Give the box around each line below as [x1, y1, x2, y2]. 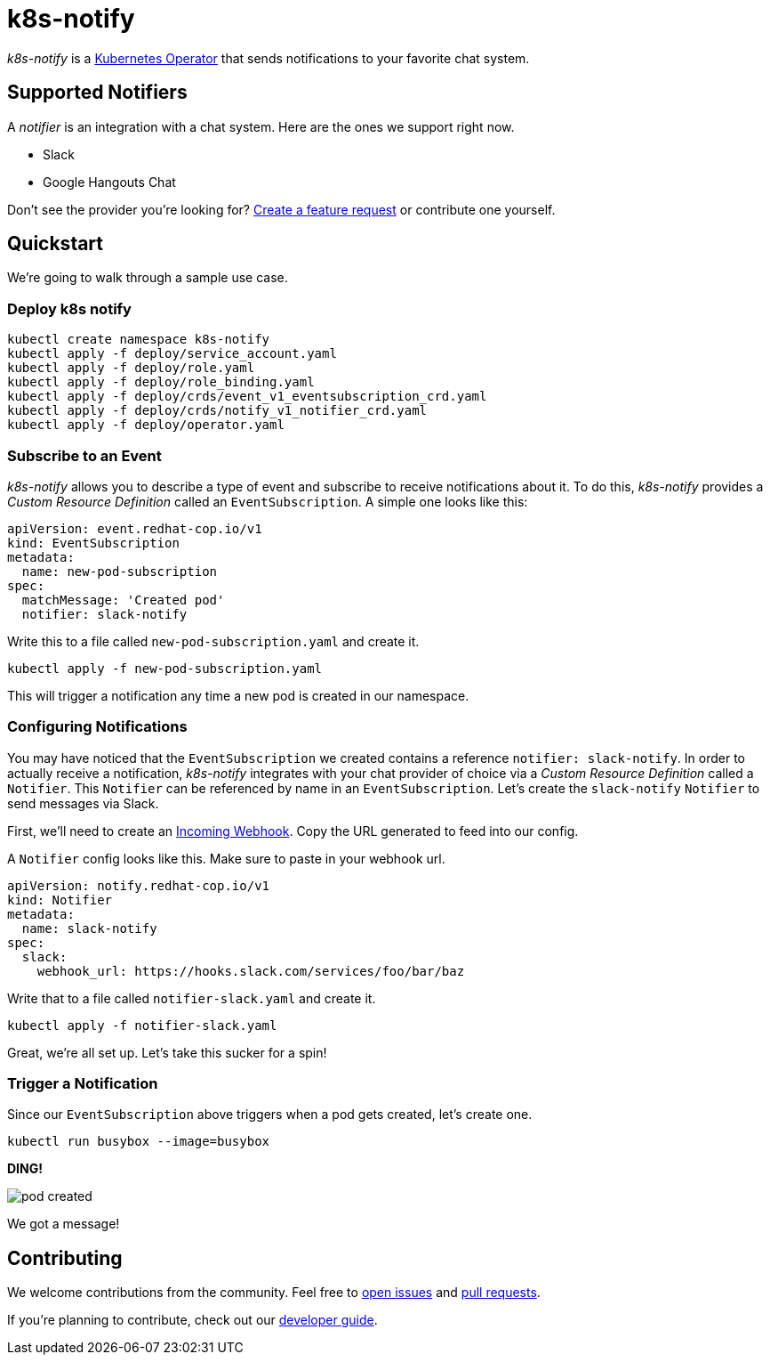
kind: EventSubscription [7, 535, 180, 550]
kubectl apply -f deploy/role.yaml [7, 361, 255, 376]
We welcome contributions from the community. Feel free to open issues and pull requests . [7, 1285, 541, 1301]
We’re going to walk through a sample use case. [7, 270, 288, 286]
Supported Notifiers [7, 81, 188, 104]
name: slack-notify [21, 920, 157, 936]
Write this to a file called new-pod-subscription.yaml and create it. [7, 633, 420, 649]
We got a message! [7, 1216, 120, 1232]
